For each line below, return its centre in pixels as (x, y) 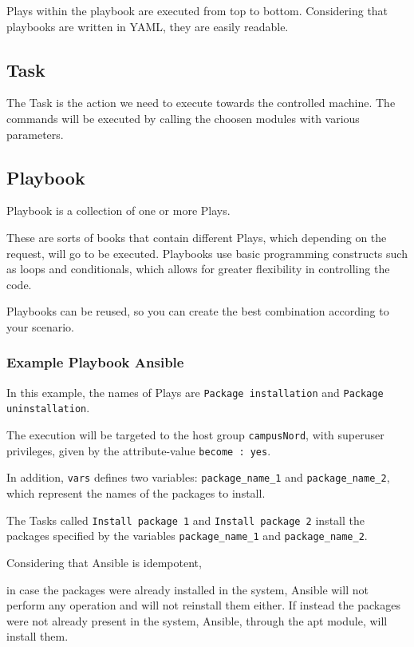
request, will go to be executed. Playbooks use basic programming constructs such (207, 253)
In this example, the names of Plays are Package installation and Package (195, 392)
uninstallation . (48, 408)
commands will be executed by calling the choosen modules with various (183, 118)
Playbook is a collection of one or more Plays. (118, 210)
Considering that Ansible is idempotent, (104, 562)
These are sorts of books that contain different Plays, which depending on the (197, 237)
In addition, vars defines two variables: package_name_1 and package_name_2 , (198, 477)
